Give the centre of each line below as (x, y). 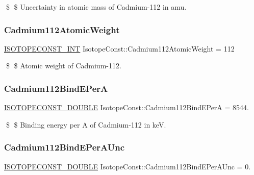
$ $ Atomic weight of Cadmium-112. (63, 66)
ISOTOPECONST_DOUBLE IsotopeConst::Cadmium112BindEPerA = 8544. (126, 107)
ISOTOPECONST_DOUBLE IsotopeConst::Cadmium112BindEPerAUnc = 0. (128, 166)
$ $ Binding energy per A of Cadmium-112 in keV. (86, 124)
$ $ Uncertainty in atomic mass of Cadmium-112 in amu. (96, 7)
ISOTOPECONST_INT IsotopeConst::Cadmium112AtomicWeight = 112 (119, 48)
